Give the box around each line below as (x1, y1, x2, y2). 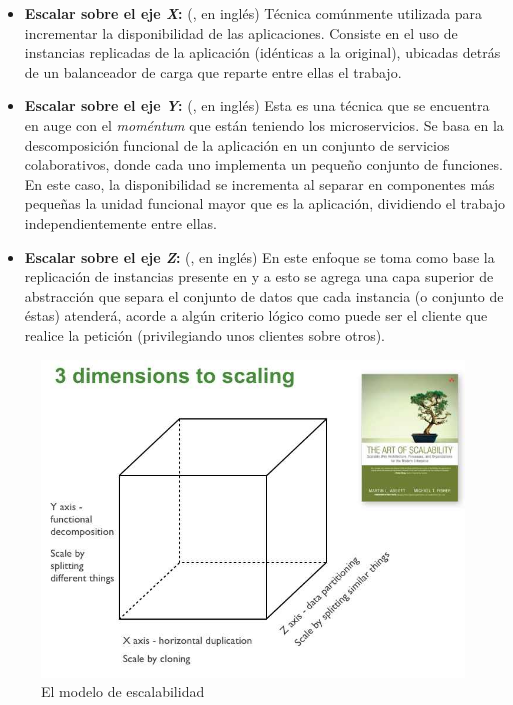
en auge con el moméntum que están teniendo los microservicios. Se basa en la (24, 114, 504, 135)
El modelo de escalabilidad (41, 681, 205, 702)
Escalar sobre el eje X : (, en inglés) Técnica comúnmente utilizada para (24, 3, 483, 23)
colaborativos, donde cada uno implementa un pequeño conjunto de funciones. (24, 154, 503, 175)
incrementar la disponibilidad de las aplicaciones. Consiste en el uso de (24, 22, 458, 43)
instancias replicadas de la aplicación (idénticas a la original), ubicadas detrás (24, 42, 501, 63)
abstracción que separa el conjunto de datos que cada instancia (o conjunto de (24, 285, 504, 306)
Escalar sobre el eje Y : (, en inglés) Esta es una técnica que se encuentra (24, 95, 490, 116)
